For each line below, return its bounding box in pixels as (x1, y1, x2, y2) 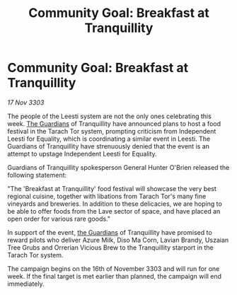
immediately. (7, 279, 45, 288)
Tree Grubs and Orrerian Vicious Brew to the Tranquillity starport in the (7, 243, 214, 252)
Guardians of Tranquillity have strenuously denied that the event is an (7, 141, 210, 150)
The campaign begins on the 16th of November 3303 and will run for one (7, 264, 220, 273)
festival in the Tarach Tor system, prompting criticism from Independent (7, 127, 216, 135)
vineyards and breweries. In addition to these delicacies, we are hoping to (7, 199, 223, 208)
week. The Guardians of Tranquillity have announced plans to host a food (7, 119, 221, 128)
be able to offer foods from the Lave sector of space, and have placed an (7, 207, 221, 215)
